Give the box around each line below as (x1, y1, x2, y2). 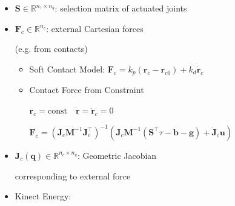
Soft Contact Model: (29, 62, 105, 75)
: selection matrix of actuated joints (55, 2, 187, 14)
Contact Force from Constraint (29, 83, 144, 96)
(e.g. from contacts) (15, 42, 88, 55)
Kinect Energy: (15, 190, 71, 202)
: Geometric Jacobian (77, 149, 157, 161)
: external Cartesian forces (46, 22, 144, 34)
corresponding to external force (15, 169, 131, 182)
